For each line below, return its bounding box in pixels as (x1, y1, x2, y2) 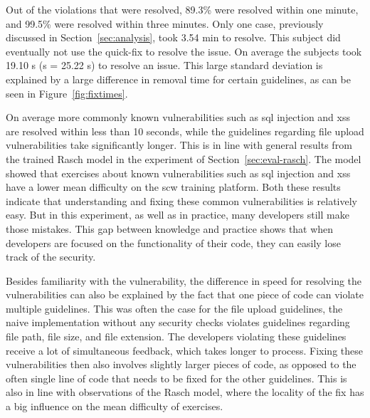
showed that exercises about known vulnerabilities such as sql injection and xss (6, 165, 351, 180)
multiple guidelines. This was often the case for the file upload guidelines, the (6, 301, 343, 315)
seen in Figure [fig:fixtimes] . (6, 85, 128, 100)
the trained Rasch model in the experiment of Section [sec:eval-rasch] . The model (6, 151, 361, 166)
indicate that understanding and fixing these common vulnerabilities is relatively (6, 193, 357, 208)
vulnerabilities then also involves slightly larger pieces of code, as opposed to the (6, 357, 356, 372)
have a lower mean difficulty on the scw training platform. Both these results (6, 179, 341, 194)
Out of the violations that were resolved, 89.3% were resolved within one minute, (6, 2, 359, 16)
